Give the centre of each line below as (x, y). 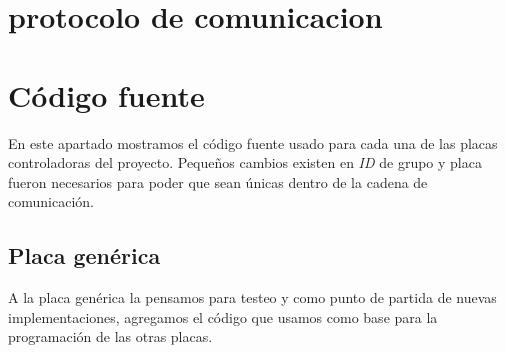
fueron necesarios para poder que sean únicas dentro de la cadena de (218, 181)
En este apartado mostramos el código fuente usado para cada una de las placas (253, 142)
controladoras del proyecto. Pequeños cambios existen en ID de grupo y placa (245, 162)
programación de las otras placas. (110, 336)
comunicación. (51, 201)
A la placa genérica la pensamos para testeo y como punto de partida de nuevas (252, 297)
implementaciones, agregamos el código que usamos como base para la (223, 316)
